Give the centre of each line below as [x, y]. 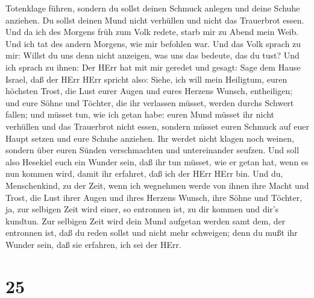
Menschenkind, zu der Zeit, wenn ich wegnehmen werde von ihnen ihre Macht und [157, 185]
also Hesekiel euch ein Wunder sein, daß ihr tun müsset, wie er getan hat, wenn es [157, 161]
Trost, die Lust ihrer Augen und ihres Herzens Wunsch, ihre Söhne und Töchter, [154, 197]
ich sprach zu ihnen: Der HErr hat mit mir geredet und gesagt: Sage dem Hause [153, 67]
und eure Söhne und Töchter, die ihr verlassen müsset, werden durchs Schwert [150, 102]
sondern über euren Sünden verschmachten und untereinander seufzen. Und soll [152, 150]
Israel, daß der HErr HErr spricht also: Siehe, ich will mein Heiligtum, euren [146, 79]
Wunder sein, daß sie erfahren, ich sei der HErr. [93, 244]
